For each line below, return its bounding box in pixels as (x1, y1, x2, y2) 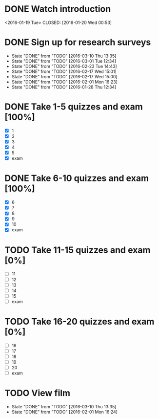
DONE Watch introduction (4, 3, 111, 15)
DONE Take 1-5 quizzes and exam (4, 101, 143, 112)
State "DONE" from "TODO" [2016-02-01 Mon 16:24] (11, 409, 118, 415)
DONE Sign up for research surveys (4, 37, 151, 48)
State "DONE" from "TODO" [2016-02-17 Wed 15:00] (11, 73, 118, 79)
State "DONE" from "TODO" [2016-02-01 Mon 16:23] (11, 79, 118, 85)
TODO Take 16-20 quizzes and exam (4, 316, 155, 327)
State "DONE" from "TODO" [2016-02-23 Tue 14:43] (11, 63, 118, 69)
